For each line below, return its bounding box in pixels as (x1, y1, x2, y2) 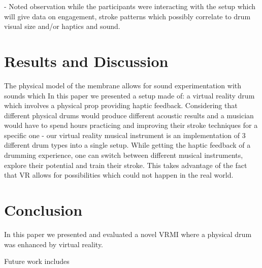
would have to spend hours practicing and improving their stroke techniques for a (4, 120, 258, 130)
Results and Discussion (4, 50, 169, 71)
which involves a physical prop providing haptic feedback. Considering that (4, 100, 238, 111)
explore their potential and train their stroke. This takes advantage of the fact (4, 159, 247, 170)
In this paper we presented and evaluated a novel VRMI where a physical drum (4, 228, 252, 239)
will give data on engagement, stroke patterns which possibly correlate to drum (4, 11, 251, 21)
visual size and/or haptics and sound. (4, 21, 120, 31)
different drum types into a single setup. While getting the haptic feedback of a (4, 140, 251, 150)
